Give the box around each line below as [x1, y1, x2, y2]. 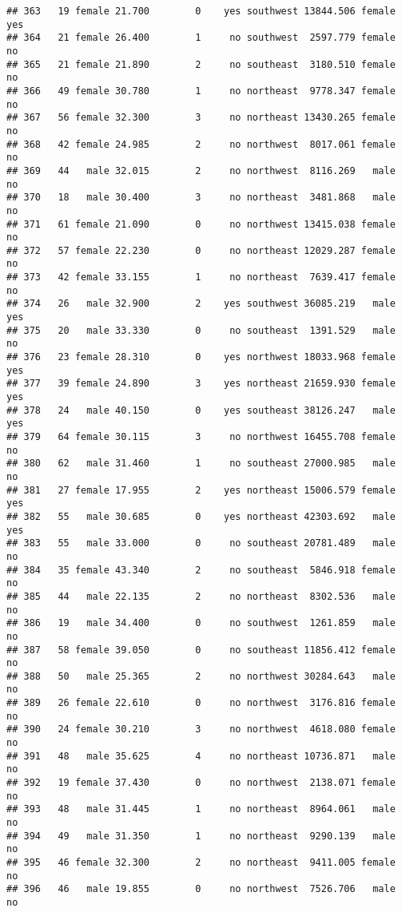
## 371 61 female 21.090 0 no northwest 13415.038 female [6, 218, 396, 230]
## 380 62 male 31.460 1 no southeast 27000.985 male [6, 458, 396, 470]
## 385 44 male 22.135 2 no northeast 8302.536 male [6, 590, 396, 602]
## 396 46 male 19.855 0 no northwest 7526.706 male [6, 883, 396, 895]
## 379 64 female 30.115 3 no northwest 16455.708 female [6, 431, 396, 442]
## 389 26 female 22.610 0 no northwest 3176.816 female [6, 697, 396, 709]
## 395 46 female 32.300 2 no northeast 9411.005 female [6, 857, 396, 868]
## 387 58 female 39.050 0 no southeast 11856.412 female [6, 644, 396, 656]
